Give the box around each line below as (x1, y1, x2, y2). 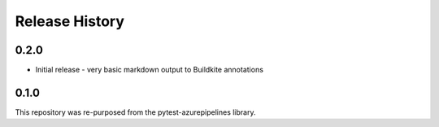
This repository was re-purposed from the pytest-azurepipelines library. (15, 107, 256, 117)
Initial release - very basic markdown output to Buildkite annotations (35, 65, 264, 75)
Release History (15, 12, 125, 30)
